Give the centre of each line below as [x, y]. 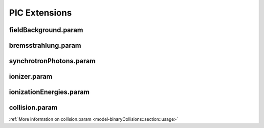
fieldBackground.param [46, 30]
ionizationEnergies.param [49, 92]
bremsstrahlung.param [45, 46]
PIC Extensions [40, 13]
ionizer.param [31, 77]
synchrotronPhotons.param [52, 61]
